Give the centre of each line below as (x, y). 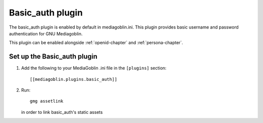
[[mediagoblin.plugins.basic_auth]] (74, 79)
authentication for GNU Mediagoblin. (46, 33)
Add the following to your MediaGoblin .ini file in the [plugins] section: (94, 68)
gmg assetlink (47, 101)
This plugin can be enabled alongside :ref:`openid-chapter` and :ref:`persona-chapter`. (96, 43)
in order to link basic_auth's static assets (62, 112)
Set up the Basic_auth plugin (53, 56)
